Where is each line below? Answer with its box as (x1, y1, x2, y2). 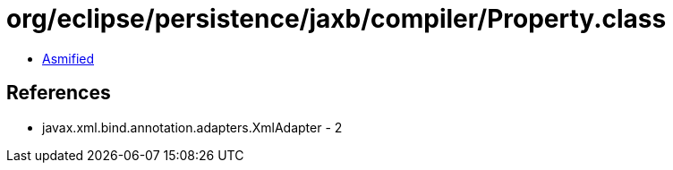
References (6, 81, 111, 105)
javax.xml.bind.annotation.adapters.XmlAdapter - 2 (42, 119, 343, 135)
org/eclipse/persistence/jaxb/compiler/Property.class (6, 4, 667, 34)
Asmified (42, 50, 95, 66)
